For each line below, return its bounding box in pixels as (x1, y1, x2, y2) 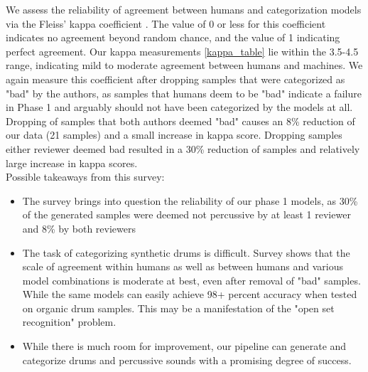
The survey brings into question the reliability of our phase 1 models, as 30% (22, 193, 358, 208)
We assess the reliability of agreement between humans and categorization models (6, 2, 362, 16)
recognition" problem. (22, 314, 117, 329)
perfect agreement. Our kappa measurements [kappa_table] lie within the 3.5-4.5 (6, 43, 359, 58)
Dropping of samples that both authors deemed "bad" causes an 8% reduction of (6, 113, 355, 128)
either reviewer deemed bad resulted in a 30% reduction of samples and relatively (6, 141, 360, 156)
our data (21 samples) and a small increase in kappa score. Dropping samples (6, 127, 342, 142)
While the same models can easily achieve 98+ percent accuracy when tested (22, 287, 357, 302)
